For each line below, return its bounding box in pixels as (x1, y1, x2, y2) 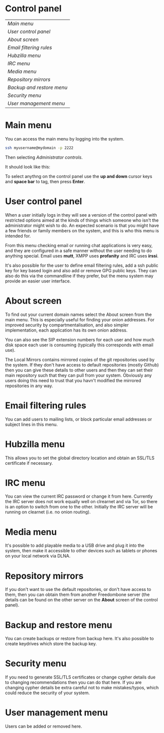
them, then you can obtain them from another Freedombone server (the (5, 592, 150, 597)
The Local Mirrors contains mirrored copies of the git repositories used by (5, 357, 155, 363)
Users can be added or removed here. (5, 723, 82, 730)
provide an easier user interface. (5, 278, 71, 284)
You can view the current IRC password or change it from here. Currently (5, 493, 153, 499)
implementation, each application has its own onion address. (5, 327, 128, 333)
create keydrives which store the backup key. (5, 641, 97, 647)
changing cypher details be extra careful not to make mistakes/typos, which (5, 685, 159, 691)
